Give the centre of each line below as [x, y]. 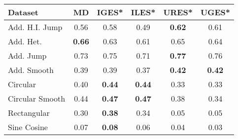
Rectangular [29, 113]
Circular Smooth [37, 98]
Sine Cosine [28, 127]
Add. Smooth [31, 70]
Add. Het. [25, 41]
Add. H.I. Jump [35, 27]
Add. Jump [27, 55]
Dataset [23, 12]
